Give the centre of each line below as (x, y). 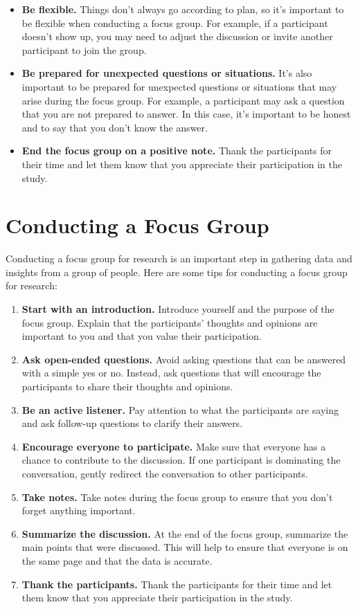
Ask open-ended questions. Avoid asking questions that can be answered (184, 359)
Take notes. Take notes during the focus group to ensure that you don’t (177, 497)
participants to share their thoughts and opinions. (127, 386)
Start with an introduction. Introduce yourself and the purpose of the (178, 309)
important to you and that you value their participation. (142, 336)
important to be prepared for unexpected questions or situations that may (179, 86)
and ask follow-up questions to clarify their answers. (132, 423)
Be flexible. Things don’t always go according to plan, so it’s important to (183, 9)
